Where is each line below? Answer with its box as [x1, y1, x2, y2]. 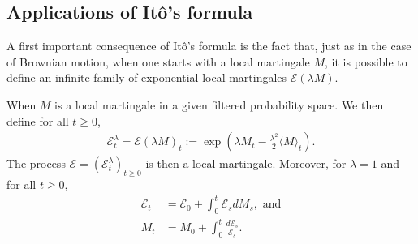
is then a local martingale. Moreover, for [145, 155, 347, 172]
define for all [6, 112, 69, 129]
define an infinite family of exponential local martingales [6, 69, 287, 86]
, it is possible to [325, 53, 407, 70]
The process [6, 155, 66, 172]
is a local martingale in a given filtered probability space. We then [54, 96, 384, 113]
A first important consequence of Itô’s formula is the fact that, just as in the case [6, 37, 412, 54]
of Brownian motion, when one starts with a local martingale [6, 53, 310, 70]
